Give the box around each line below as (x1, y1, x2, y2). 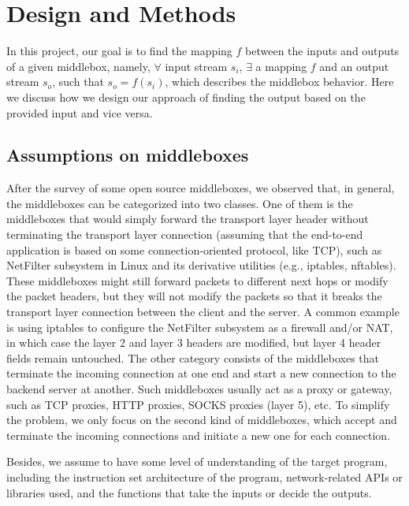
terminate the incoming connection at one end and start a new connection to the (6, 365, 396, 381)
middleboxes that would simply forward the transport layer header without (6, 210, 369, 227)
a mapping (255, 58, 307, 74)
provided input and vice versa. (6, 104, 153, 121)
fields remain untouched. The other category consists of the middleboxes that (6, 349, 379, 366)
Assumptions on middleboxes (6, 143, 249, 167)
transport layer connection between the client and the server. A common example (6, 303, 400, 320)
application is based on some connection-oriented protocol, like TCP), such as (6, 241, 382, 258)
